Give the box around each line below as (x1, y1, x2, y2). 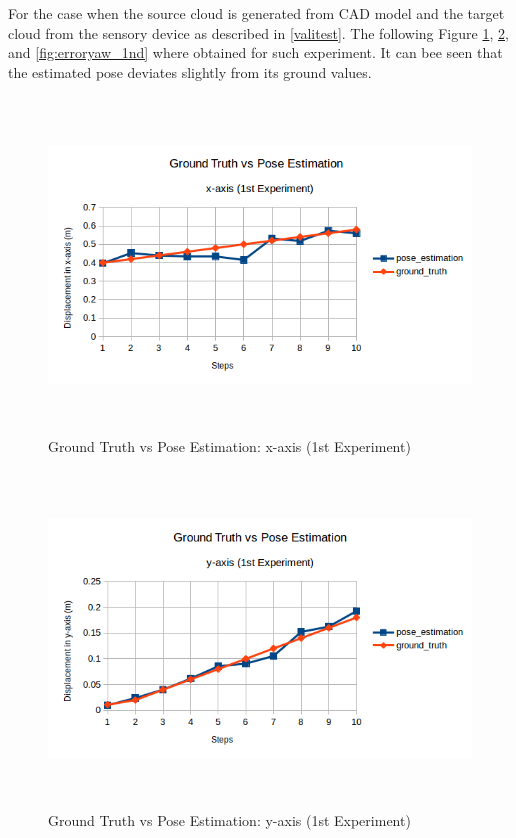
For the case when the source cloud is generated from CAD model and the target (8, 3, 505, 23)
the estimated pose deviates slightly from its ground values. (8, 61, 372, 82)
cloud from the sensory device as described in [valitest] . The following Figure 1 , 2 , (8, 22, 509, 43)
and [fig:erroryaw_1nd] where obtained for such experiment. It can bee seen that (8, 42, 503, 63)
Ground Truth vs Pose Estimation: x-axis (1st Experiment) (48, 435, 411, 456)
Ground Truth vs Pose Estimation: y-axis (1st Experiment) (48, 810, 411, 831)
